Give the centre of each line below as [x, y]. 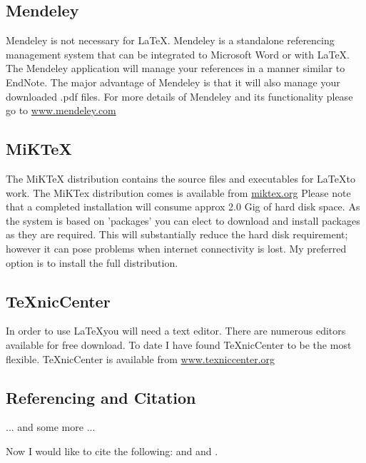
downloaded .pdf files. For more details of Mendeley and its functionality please [179, 96]
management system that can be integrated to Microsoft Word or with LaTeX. [178, 54]
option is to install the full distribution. [92, 262]
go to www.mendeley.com [61, 110]
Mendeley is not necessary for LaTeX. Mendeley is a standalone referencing [170, 40]
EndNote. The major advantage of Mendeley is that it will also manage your [173, 82]
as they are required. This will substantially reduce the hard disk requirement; [177, 234]
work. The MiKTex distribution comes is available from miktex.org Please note [178, 192]
